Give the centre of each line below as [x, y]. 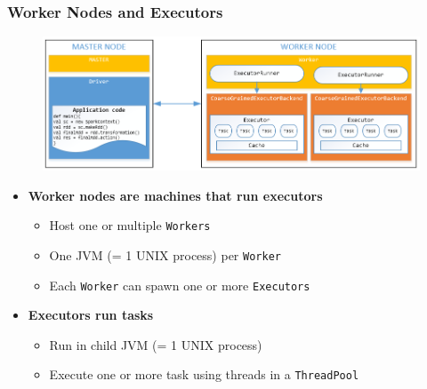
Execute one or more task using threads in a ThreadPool [204, 374]
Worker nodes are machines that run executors [175, 195]
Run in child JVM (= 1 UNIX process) [156, 344]
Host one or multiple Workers [130, 225]
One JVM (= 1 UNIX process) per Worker [165, 254]
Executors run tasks [91, 315]
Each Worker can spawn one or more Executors [180, 285]
